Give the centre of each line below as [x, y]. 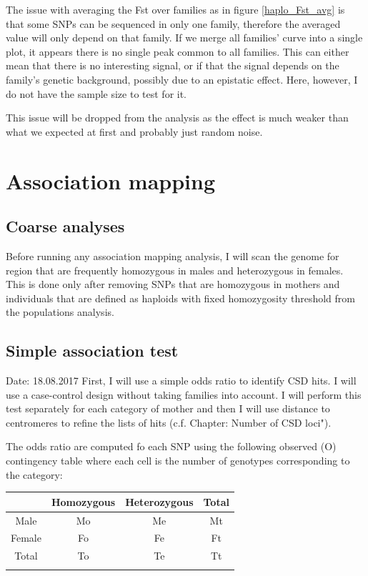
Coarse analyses [65, 226]
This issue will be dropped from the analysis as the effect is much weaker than [177, 118]
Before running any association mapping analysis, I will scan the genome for [173, 255]
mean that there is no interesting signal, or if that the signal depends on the [173, 65]
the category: [34, 474]
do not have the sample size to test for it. [96, 93]
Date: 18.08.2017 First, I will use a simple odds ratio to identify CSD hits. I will [181, 381]
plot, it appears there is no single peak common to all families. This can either [178, 51]
